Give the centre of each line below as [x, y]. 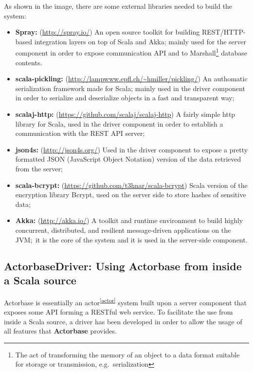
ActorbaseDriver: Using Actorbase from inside [123, 266]
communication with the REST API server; [80, 133]
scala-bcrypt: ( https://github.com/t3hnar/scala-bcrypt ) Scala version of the [131, 185]
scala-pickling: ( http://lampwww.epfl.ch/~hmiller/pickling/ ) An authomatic [131, 79]
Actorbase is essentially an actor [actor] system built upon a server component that [125, 301]
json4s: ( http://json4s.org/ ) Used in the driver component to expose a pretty [132, 149]
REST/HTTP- [224, 32]
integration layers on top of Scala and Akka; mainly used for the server [140, 41]
